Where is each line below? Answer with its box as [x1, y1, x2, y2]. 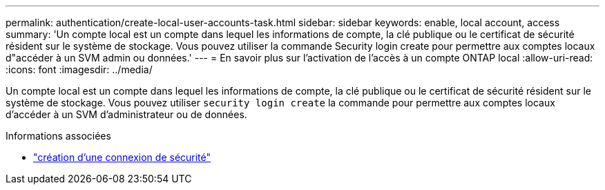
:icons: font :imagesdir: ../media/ [6, 64, 153, 75]
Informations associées [6, 130, 111, 142]
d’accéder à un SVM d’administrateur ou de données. [6, 108, 247, 120]
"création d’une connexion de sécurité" [33, 151, 211, 163]
